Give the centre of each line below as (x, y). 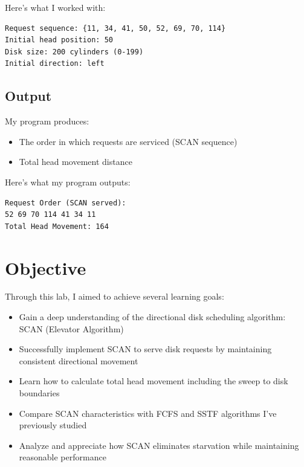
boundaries (39, 393)
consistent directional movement (79, 360)
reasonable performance (63, 457)
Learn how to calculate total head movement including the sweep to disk (154, 381)
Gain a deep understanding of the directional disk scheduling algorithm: (152, 317)
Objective (46, 267)
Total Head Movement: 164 (57, 226)
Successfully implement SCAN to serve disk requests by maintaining (145, 349)
